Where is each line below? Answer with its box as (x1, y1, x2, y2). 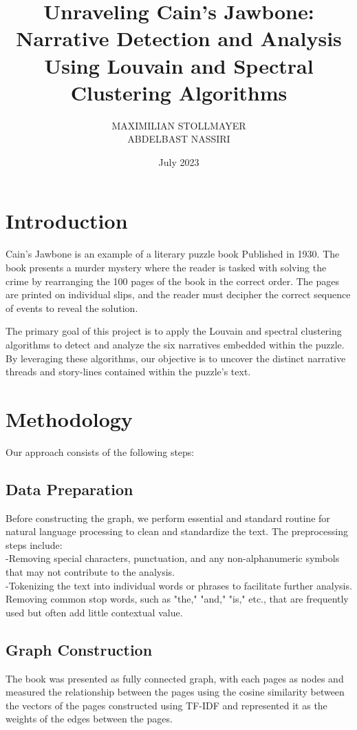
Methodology (6, 404, 133, 432)
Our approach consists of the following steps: (6, 444, 195, 459)
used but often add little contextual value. (6, 605, 183, 619)
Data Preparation (6, 478, 133, 499)
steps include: (6, 537, 63, 552)
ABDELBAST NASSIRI (127, 132, 230, 146)
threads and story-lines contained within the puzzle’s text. (6, 364, 251, 379)
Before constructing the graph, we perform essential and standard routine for (6, 510, 330, 525)
